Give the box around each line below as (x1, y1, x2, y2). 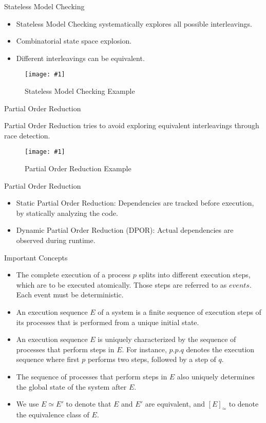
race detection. (4, 130, 50, 140)
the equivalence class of (16, 409, 89, 419)
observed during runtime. (16, 235, 96, 246)
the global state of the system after (16, 381, 127, 392)
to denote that (66, 398, 111, 409)
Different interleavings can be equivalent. (16, 52, 145, 63)
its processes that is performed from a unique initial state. (16, 316, 199, 327)
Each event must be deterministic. (16, 289, 124, 300)
